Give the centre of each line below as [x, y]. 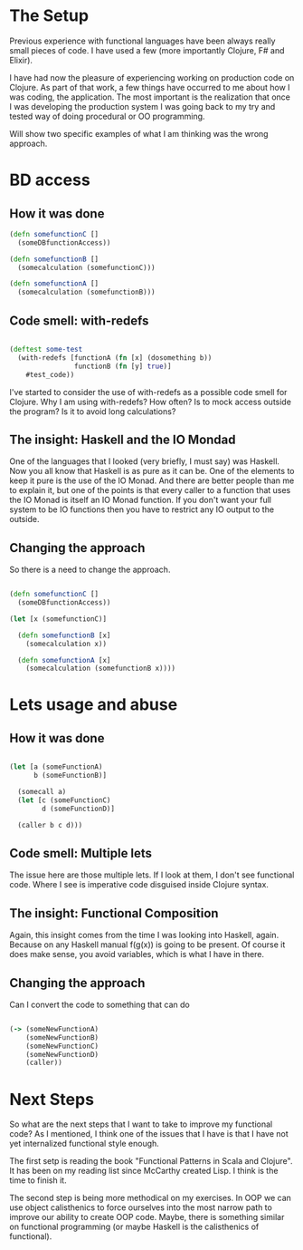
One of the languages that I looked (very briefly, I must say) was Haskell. [145, 461]
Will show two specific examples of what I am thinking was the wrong [139, 133]
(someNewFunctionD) [62, 1054]
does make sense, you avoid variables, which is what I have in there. [137, 954]
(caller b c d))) [50, 825]
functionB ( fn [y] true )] [123, 366]
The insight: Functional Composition [114, 913]
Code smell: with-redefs [79, 320]
